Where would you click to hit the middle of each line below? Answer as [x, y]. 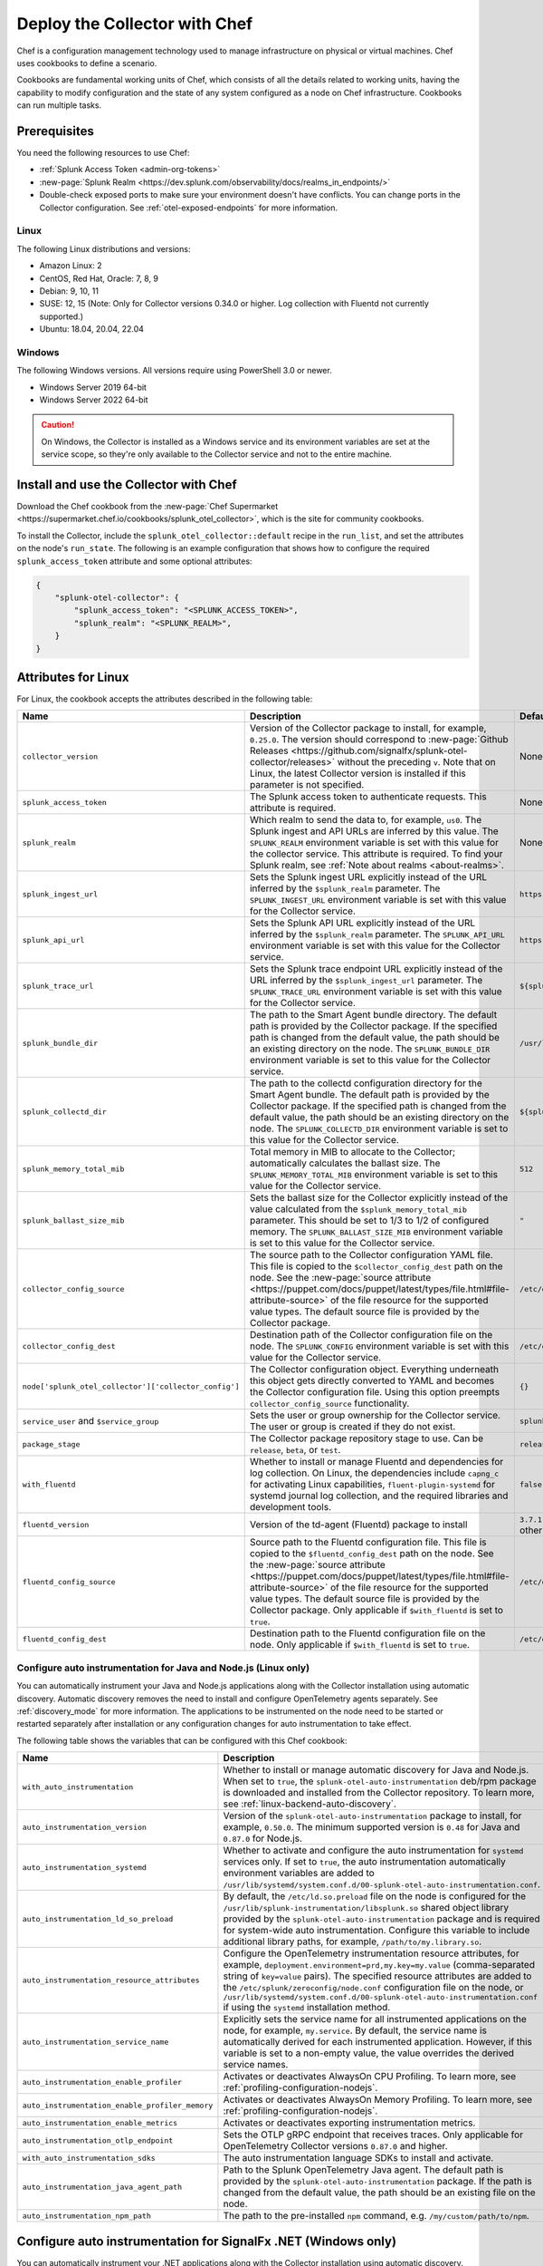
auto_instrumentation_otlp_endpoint [98, 2140]
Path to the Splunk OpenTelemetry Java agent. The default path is [363, 2170]
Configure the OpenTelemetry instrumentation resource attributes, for [371, 1953]
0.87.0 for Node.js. [263, 1838]
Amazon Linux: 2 [71, 266]
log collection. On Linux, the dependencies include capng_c [374, 1473]
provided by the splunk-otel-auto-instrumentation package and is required [381, 1919]
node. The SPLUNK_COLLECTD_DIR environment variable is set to [379, 1128]
